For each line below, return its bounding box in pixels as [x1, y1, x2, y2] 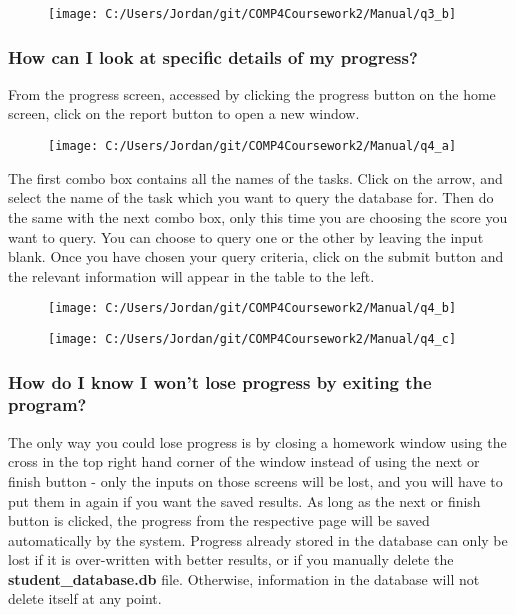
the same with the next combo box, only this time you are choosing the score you [8, 206, 508, 227]
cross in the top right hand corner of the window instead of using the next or [8, 451, 480, 472]
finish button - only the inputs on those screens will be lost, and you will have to [8, 470, 503, 491]
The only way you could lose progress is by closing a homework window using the [8, 431, 507, 452]
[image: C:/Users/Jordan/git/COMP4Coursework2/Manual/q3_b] [48, 7, 457, 21]
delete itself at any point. [8, 588, 162, 609]
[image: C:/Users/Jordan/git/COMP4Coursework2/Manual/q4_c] [48, 331, 457, 346]
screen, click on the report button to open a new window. [8, 103, 360, 124]
